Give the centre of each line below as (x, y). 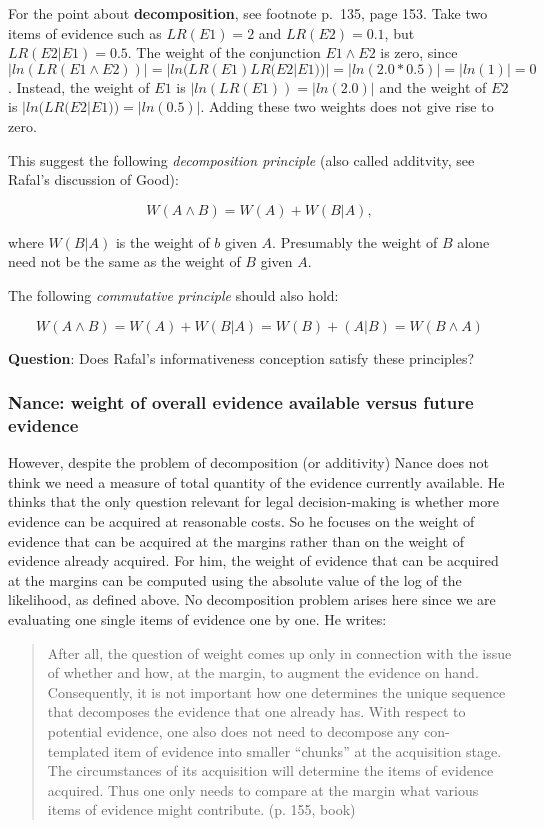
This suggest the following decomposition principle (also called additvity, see (241, 159)
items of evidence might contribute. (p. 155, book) (201, 809)
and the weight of (433, 86)
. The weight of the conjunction (224, 52)
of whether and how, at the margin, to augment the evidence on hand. (263, 672)
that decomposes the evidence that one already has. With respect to (256, 711)
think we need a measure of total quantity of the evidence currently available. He (256, 481)
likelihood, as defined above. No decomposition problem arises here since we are (252, 599)
